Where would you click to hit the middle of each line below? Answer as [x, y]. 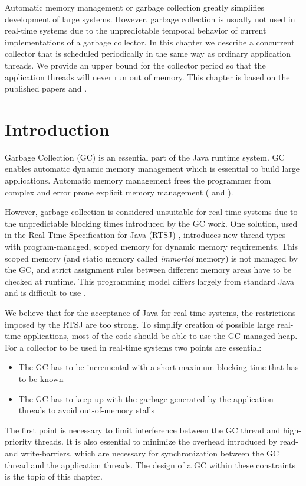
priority [18, 441]
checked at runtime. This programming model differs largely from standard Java [150, 281]
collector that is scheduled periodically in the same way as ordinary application [148, 53]
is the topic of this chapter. [54, 476]
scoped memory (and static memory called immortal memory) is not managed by [151, 258]
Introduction [57, 128]
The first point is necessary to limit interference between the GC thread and [143, 430]
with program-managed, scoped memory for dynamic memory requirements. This [152, 247]
